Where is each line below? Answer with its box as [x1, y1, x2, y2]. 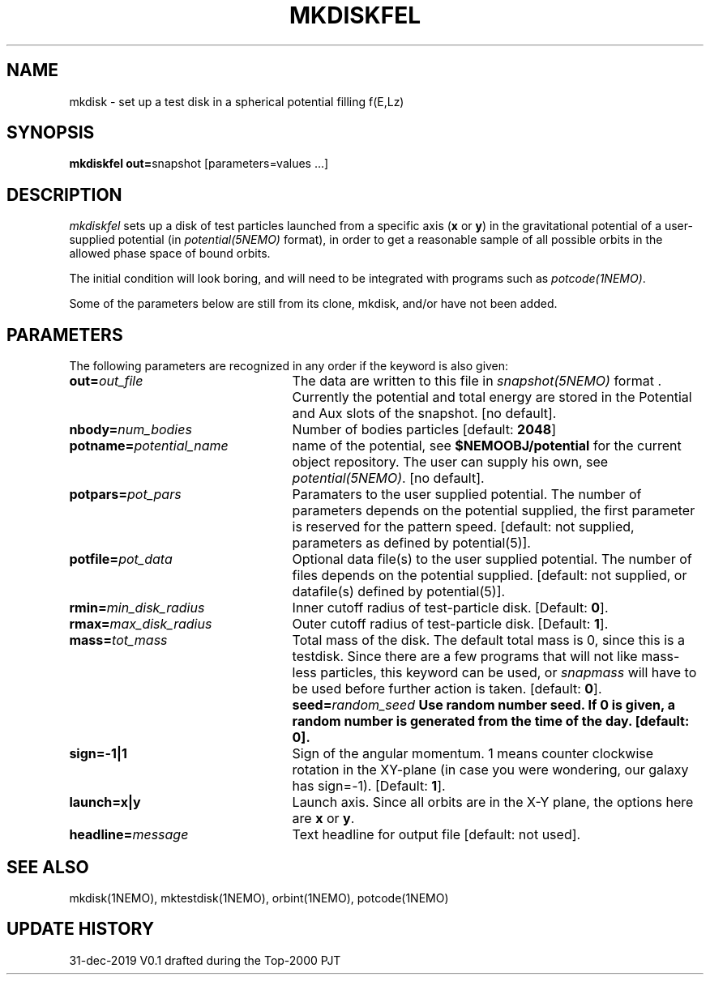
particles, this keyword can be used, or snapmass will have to [320, 664, 697, 681]
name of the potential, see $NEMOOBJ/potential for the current [292, 437, 682, 454]
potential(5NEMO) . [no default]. [292, 470, 485, 487]
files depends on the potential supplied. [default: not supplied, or [292, 567, 687, 584]
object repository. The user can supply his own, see [292, 454, 609, 471]
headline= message [69, 826, 189, 843]
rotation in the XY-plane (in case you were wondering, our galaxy [292, 761, 689, 778]
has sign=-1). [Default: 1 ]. [292, 778, 446, 795]
